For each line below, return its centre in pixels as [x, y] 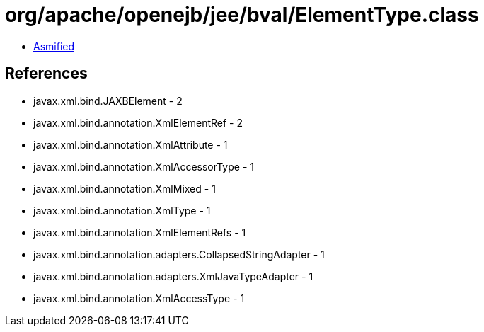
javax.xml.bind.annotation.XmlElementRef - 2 [138, 122]
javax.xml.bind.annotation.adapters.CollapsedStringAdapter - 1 [179, 254]
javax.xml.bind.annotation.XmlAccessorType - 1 [144, 166]
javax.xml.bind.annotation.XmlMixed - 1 [125, 188]
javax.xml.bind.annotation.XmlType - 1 [122, 210]
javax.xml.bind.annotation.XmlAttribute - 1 [131, 144]
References [46, 74]
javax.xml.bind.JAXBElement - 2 [108, 101]
